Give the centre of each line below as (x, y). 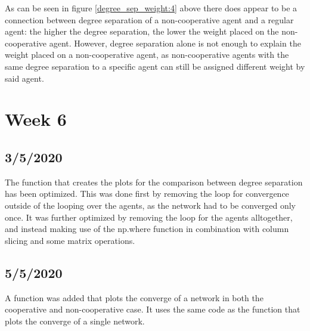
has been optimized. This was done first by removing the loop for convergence (147, 194)
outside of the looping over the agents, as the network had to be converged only (150, 205)
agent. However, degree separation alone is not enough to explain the (175, 43)
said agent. (24, 78)
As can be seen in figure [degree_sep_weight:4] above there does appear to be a (151, 8)
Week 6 (36, 119)
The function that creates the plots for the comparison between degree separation (154, 182)
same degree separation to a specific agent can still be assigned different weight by (155, 66)
